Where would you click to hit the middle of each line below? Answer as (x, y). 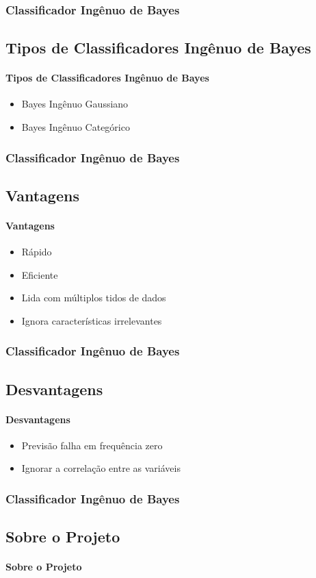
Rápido (37, 252)
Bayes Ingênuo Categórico (76, 127)
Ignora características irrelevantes (92, 320)
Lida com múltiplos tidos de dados (94, 298)
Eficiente (40, 274)
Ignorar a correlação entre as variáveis (101, 468)
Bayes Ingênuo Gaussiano (75, 104)
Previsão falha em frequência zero (92, 445)
